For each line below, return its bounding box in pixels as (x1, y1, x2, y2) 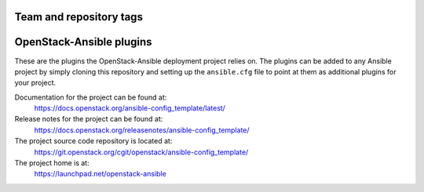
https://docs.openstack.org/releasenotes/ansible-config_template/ (34, 125, 250, 135)
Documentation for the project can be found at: (14, 92, 167, 102)
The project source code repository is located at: (14, 136, 173, 146)
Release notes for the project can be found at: (14, 114, 163, 124)
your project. (14, 78, 57, 88)
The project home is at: (14, 158, 90, 168)
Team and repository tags (14, 10, 143, 24)
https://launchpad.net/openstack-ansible (34, 169, 166, 179)
